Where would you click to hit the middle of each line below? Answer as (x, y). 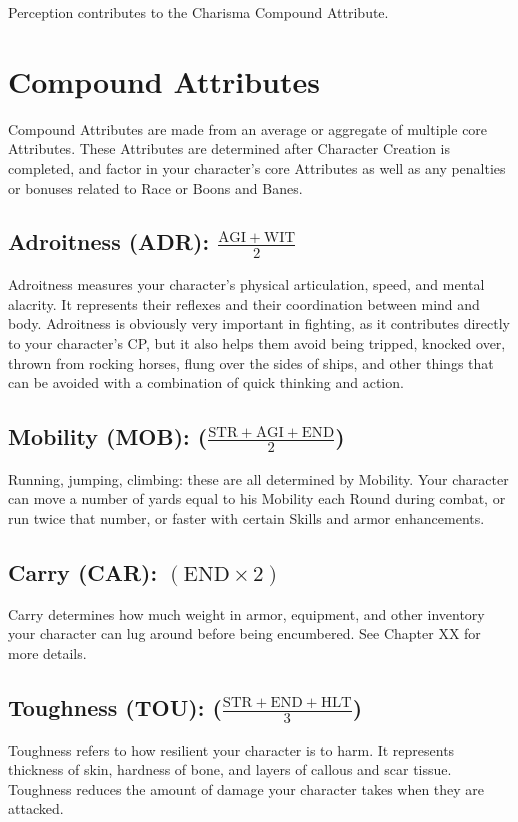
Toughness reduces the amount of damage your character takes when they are (246, 788)
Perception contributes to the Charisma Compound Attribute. (198, 12)
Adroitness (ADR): (109, 241)
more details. (47, 652)
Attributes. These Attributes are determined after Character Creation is (229, 148)
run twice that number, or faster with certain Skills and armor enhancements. (246, 517)
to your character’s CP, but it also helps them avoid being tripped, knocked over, (257, 342)
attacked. (36, 808)
